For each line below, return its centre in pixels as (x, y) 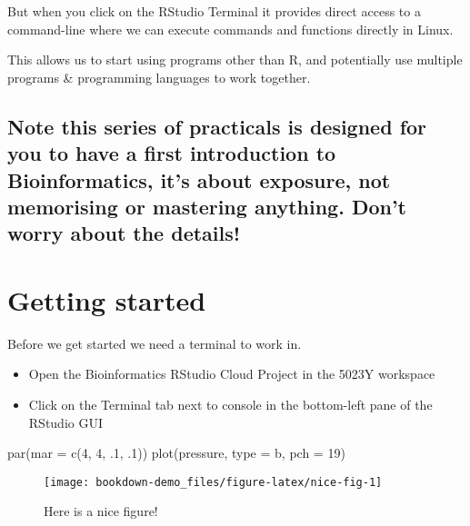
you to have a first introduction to (172, 153)
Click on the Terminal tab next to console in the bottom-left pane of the (230, 405)
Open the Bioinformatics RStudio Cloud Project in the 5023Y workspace (232, 374)
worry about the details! (124, 233)
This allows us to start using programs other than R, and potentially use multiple (235, 60)
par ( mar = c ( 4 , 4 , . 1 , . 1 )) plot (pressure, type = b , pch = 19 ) (176, 453)
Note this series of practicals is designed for (217, 126)
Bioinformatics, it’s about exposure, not (199, 179)
